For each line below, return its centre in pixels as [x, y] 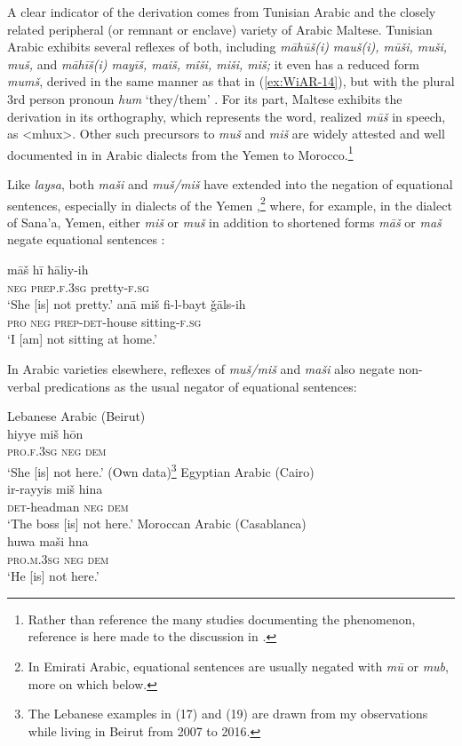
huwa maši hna [48, 541]
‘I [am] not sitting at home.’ [82, 339]
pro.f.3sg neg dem [57, 451]
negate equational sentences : [86, 239]
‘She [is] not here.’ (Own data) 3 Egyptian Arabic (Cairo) [161, 470]
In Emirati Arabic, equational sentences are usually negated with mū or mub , [238, 666]
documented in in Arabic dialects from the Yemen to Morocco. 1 [180, 153]
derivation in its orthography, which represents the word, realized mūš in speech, [227, 116]
